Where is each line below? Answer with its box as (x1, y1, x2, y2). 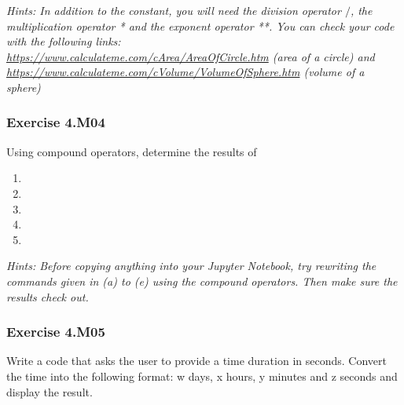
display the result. (6, 383, 93, 400)
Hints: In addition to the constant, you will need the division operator (6, 2, 341, 18)
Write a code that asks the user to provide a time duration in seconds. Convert (6, 352, 387, 369)
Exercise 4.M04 (6, 112, 105, 132)
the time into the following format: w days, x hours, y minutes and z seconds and (6, 367, 398, 384)
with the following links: (6, 33, 121, 49)
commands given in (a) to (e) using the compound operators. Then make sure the (6, 272, 398, 289)
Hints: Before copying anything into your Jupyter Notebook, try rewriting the (6, 257, 376, 274)
